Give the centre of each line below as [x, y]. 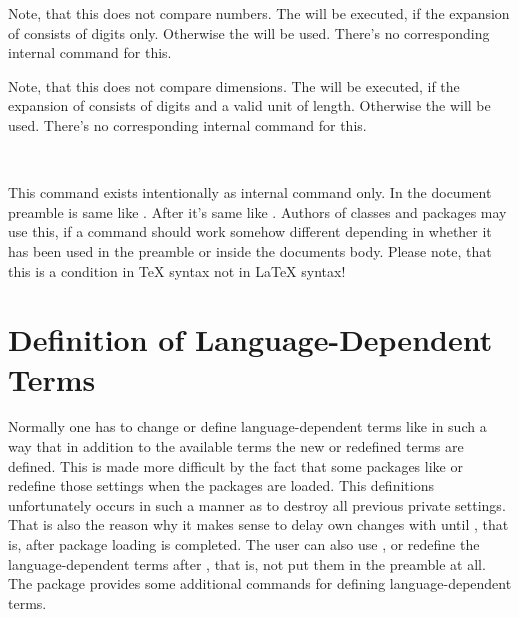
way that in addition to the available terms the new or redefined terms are [236, 446]
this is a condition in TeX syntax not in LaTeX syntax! [177, 270]
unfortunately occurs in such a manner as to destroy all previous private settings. [257, 504]
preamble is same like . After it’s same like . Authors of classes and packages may [257, 211]
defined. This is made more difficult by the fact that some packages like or [235, 465]
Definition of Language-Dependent [250, 339]
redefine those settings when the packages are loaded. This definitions [221, 485]
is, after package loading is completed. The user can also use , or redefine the [244, 544]
